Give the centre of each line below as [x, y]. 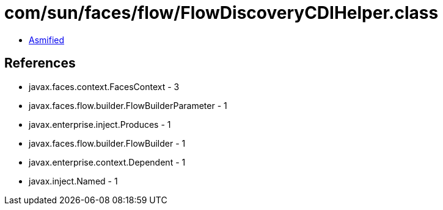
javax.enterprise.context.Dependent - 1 [107, 162]
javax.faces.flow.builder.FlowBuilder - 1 [107, 143]
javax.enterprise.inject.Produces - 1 [100, 124]
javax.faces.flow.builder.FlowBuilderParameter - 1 [128, 105]
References [40, 63]
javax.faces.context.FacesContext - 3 [104, 86]
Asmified [47, 40]
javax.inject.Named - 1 [73, 181]
